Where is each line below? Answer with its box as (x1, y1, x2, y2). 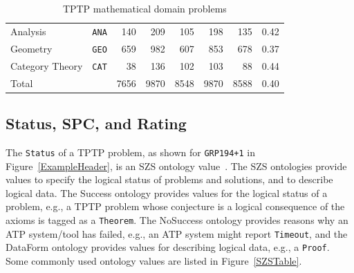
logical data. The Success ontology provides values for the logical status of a (6, 185, 328, 200)
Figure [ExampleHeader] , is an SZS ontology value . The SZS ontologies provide (6, 158, 347, 173)
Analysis (10, 23, 46, 38)
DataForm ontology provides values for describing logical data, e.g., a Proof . (6, 240, 330, 254)
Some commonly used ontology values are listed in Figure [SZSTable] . (6, 253, 302, 267)
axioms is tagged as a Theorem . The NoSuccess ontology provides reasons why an (6, 212, 348, 227)
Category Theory (10, 58, 83, 73)
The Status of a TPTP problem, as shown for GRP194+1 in (6, 144, 256, 159)
